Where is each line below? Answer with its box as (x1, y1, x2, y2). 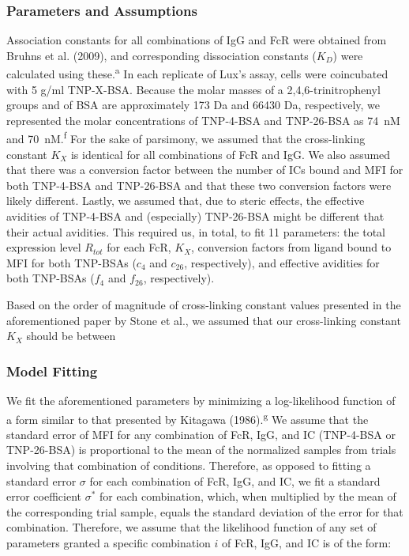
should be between (26, 327, 116, 344)
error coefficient (6, 488, 81, 505)
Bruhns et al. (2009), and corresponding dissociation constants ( (6, 47, 317, 63)
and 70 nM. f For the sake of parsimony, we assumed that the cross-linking (6, 128, 366, 147)
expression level (6, 239, 81, 255)
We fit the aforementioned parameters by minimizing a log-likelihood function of (6, 392, 396, 409)
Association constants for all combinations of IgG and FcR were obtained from (6, 32, 387, 48)
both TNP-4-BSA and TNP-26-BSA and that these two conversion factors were (6, 176, 392, 193)
